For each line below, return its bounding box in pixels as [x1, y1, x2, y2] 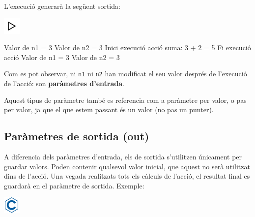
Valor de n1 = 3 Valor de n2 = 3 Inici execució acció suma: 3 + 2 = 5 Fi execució [4, 42, 251, 53]
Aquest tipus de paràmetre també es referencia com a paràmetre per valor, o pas [4, 94, 247, 105]
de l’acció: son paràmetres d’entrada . [4, 78, 124, 89]
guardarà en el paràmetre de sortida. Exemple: [4, 180, 144, 190]
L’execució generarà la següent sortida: [4, 1, 120, 11]
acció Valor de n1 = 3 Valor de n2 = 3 [4, 52, 120, 62]
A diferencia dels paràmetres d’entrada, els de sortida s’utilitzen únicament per [4, 152, 242, 162]
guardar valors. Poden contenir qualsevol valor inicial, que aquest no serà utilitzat [4, 161, 250, 171]
